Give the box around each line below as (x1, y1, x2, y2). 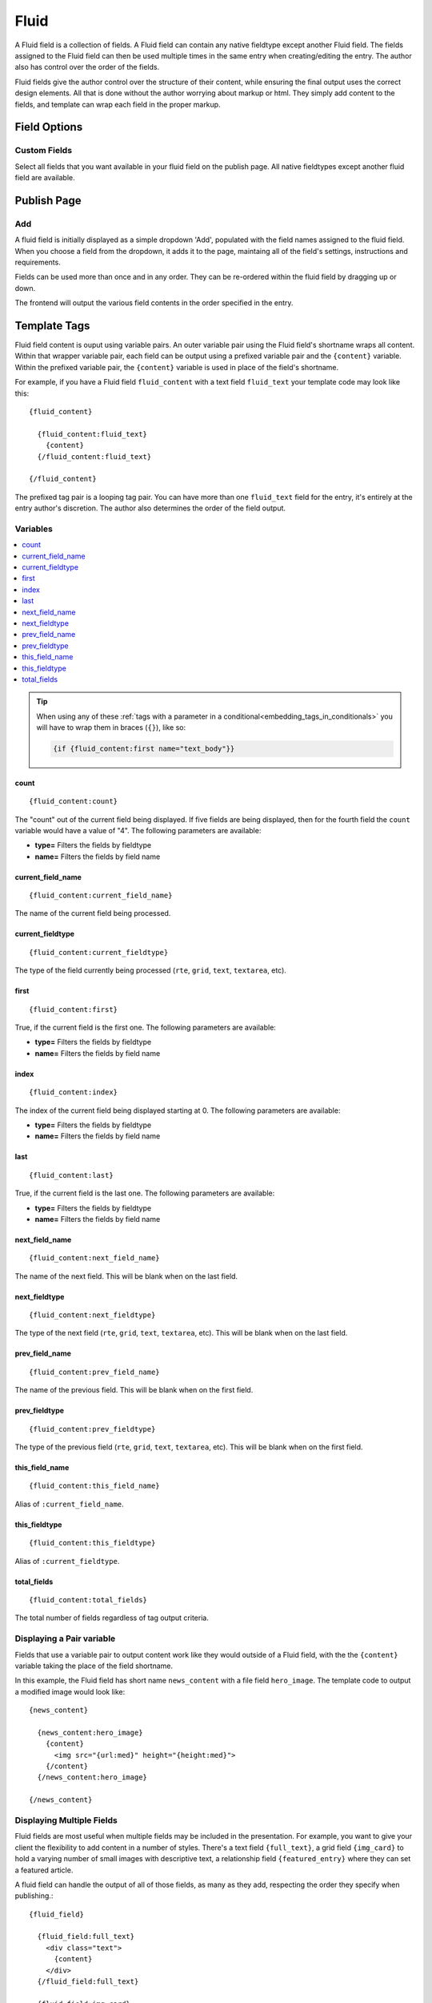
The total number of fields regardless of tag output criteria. (14, 1613, 210, 1622)
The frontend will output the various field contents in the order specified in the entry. (14, 298, 294, 308)
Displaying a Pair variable (14, 1633, 116, 1644)
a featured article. (14, 1865, 74, 1875)
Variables (14, 523, 54, 534)
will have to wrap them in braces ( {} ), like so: (36, 723, 186, 732)
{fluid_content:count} (29, 797, 118, 806)
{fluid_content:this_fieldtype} (29, 1538, 156, 1548)
